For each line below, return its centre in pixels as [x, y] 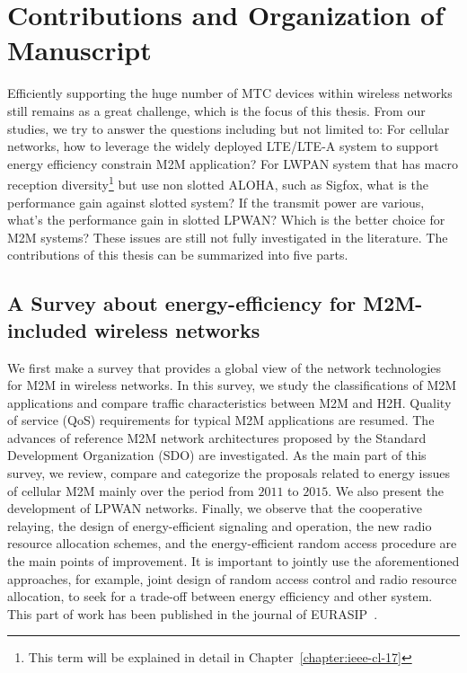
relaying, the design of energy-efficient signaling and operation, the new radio [220, 525]
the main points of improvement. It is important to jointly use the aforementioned [233, 561]
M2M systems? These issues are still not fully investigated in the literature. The [228, 237]
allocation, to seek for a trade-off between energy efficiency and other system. [220, 596]
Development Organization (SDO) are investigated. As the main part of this [217, 455]
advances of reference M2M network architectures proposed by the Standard [217, 437]
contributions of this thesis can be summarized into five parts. [178, 255]
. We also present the [386, 490]
